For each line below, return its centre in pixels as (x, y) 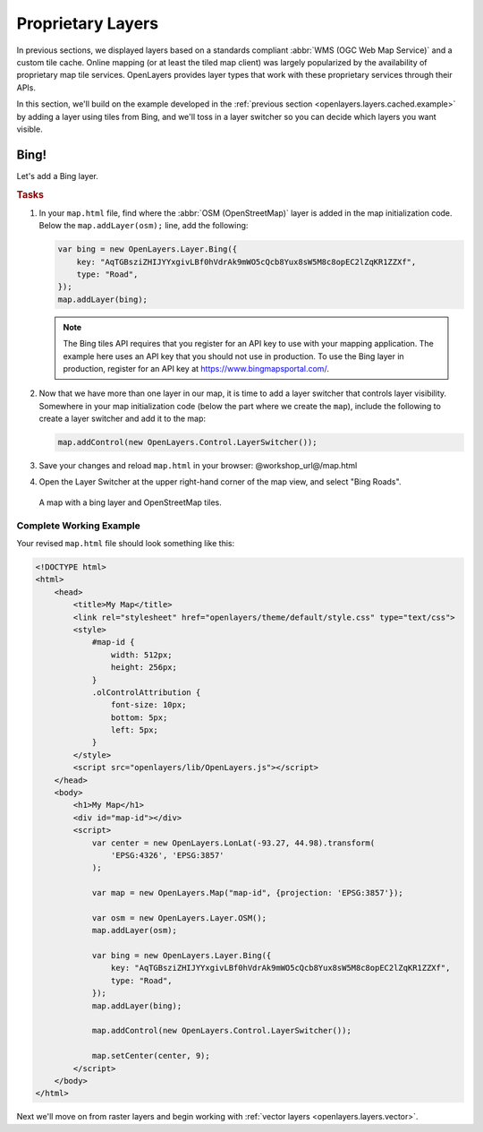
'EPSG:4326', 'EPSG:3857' (167, 855)
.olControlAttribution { (146, 692)
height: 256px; (144, 668)
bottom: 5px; (139, 717)
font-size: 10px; (148, 705)
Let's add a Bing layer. (57, 176)
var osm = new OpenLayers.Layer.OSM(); (179, 918)
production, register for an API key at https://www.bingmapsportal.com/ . (196, 368)
